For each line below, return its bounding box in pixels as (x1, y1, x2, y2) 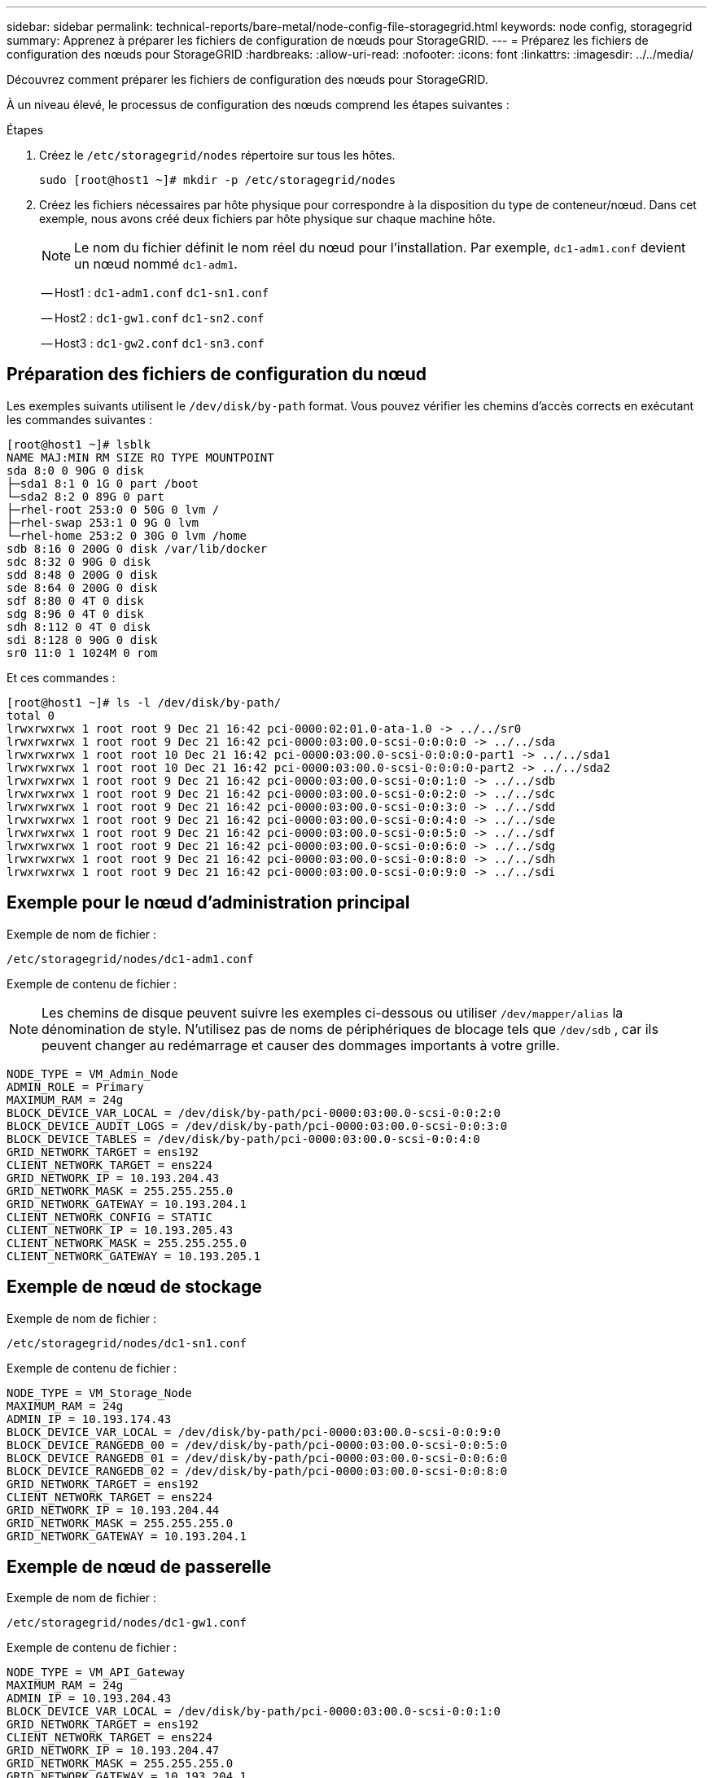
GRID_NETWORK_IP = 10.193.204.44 (7, 1503, 220, 1517)
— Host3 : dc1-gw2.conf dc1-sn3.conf (41, 336, 265, 350)
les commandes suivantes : (7, 412, 152, 427)
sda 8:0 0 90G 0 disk (7, 463, 144, 477)
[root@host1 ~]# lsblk (7, 437, 151, 451)
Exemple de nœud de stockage (7, 1277, 262, 1298)
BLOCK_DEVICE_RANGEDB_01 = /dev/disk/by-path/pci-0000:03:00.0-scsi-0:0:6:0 (7, 1451, 508, 1465)
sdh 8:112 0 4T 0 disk (7, 620, 151, 633)
